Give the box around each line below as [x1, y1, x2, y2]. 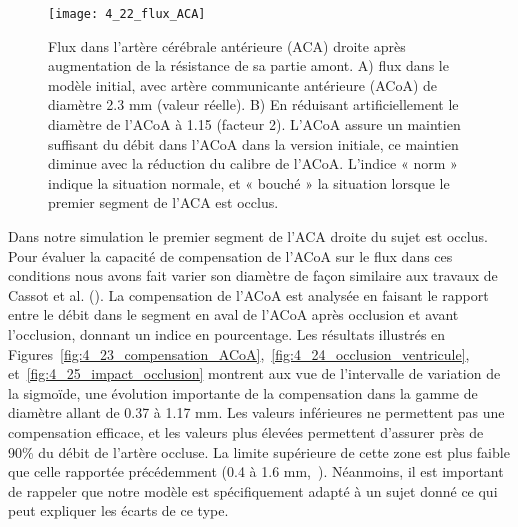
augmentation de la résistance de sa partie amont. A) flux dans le [48, 55, 449, 76]
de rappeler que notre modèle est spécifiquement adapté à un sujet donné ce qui [8, 480, 498, 501]
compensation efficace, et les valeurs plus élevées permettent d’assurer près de [8, 421, 484, 442]
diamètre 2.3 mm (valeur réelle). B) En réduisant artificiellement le [48, 94, 459, 115]
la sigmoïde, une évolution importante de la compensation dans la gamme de [8, 382, 478, 403]
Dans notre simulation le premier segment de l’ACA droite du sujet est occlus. [8, 226, 488, 246]
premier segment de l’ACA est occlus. [48, 192, 279, 213]
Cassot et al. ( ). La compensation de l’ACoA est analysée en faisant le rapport [8, 284, 489, 305]
